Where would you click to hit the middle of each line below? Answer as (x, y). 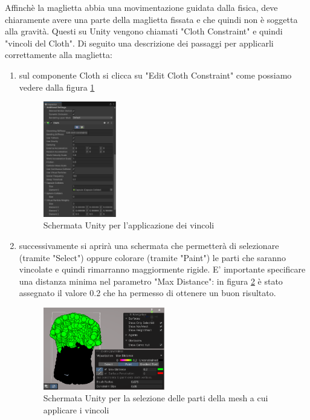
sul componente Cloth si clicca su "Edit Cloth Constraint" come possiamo (155, 75)
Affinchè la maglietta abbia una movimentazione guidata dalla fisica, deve (141, 7)
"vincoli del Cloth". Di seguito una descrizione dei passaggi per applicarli (139, 43)
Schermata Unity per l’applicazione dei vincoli (129, 225)
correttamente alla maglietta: (59, 55)
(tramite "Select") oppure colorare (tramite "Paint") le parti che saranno (152, 257)
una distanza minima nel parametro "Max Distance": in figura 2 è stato (151, 281)
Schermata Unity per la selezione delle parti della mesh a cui (156, 398)
